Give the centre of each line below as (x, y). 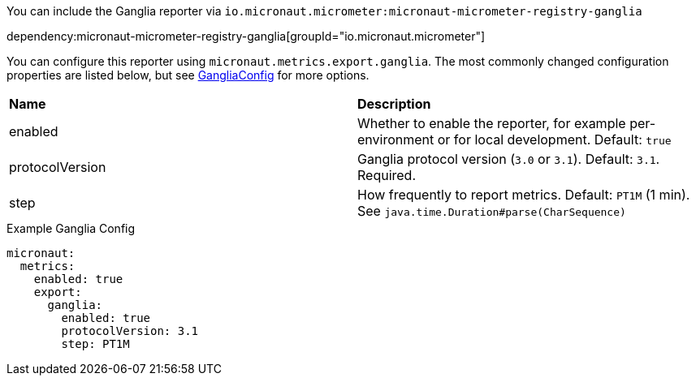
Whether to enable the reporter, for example (492, 123)
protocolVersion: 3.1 (130, 331)
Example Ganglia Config (71, 228)
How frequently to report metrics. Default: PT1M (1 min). (524, 195)
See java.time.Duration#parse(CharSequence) (492, 211)
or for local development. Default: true (554, 139)
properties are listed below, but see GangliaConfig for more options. (188, 75)
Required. (387, 175)
